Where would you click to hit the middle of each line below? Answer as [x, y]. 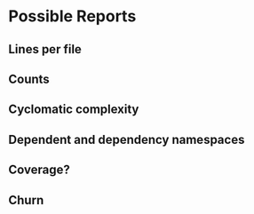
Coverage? [39, 170]
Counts [29, 79]
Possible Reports [72, 16]
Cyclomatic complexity [74, 110]
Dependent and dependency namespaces [127, 139]
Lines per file [45, 49]
